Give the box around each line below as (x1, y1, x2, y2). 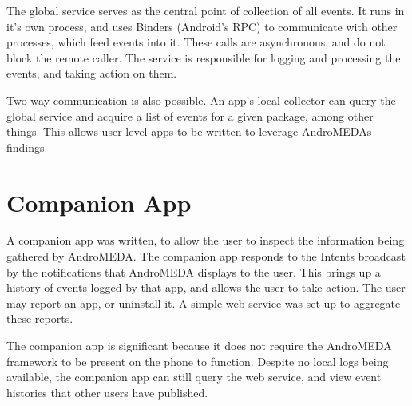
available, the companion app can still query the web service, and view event (6, 368, 382, 385)
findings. (6, 138, 48, 155)
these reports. (6, 310, 73, 327)
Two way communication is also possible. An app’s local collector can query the (6, 91, 396, 108)
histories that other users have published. (6, 384, 208, 400)
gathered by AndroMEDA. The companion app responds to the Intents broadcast (6, 248, 406, 265)
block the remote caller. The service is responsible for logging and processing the (6, 49, 401, 66)
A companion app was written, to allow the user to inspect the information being (6, 232, 405, 249)
